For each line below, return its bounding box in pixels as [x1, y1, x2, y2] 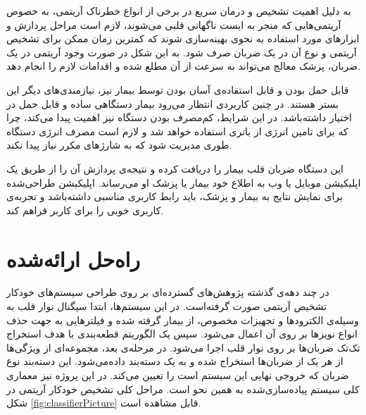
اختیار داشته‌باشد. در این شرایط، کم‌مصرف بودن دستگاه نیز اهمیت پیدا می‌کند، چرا [6, 110, 352, 125]
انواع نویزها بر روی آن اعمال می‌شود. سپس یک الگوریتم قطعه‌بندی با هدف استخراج [6, 326, 358, 341]
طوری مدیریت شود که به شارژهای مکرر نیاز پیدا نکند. [6, 137, 232, 152]
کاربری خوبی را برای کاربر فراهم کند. [6, 202, 164, 217]
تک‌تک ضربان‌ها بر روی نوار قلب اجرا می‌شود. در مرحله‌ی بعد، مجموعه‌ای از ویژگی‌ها [6, 340, 360, 354]
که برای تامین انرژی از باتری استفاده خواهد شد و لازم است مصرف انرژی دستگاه [6, 123, 348, 138]
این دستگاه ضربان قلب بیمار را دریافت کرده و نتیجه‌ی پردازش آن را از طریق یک [6, 161, 344, 175]
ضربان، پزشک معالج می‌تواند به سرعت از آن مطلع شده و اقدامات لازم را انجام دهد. [6, 58, 361, 73]
